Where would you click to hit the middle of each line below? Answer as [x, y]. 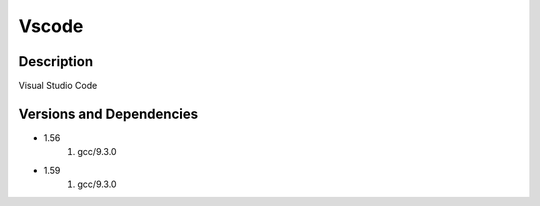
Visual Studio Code [58, 86]
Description [56, 61]
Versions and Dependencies [108, 113]
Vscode [51, 26]
